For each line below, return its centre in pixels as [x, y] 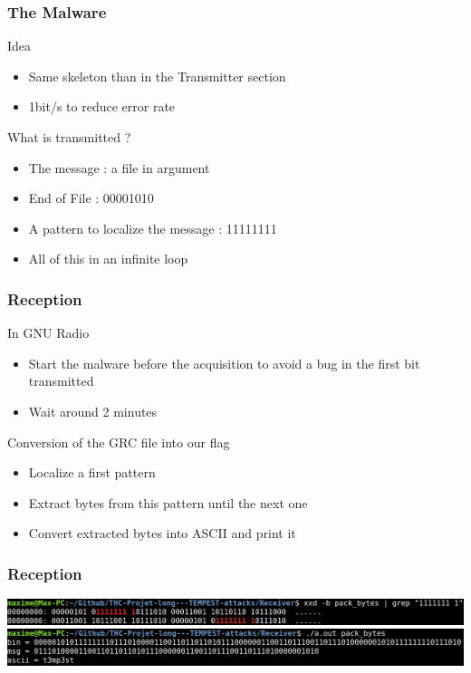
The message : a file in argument [119, 167]
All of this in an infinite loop [108, 259]
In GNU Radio [48, 333]
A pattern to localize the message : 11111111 [153, 228]
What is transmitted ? [69, 137]
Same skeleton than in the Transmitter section [157, 76]
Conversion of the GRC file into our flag [119, 442]
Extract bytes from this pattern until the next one [168, 502]
